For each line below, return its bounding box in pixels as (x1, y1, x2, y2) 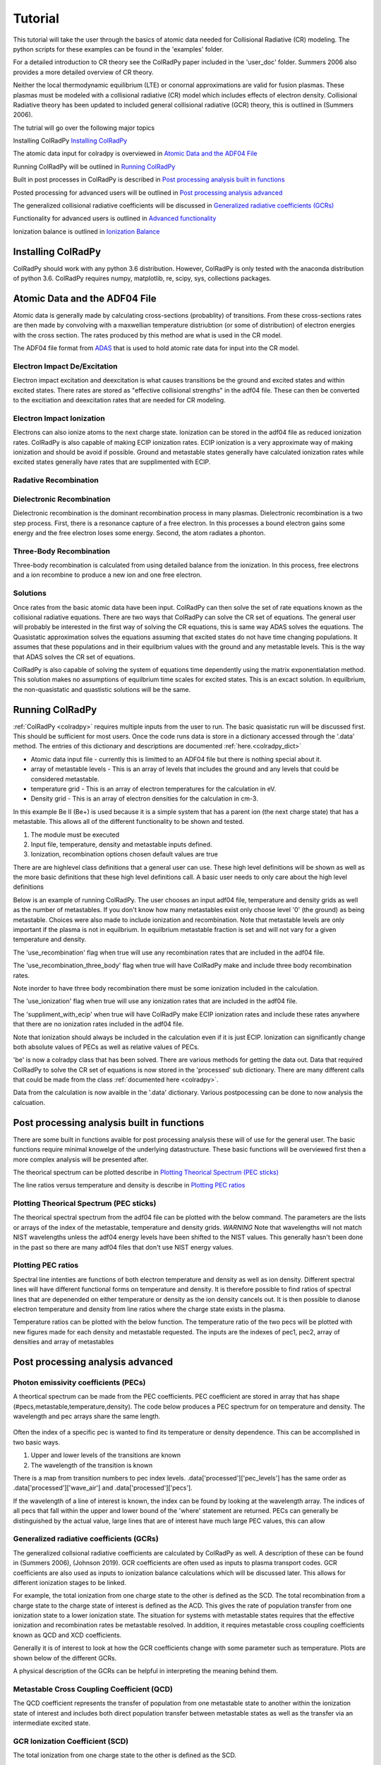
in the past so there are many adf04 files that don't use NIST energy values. (13, 1243, 234, 1251)
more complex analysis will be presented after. (13, 1155, 148, 1163)
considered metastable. (30, 774, 99, 783)
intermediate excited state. (13, 1718, 91, 1727)
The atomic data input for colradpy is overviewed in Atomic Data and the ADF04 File (13, 149, 258, 158)
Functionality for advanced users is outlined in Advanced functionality (13, 214, 217, 222)
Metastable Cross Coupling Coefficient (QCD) (13, 1684, 173, 1694)
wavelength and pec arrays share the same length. (13, 1412, 161, 1420)
